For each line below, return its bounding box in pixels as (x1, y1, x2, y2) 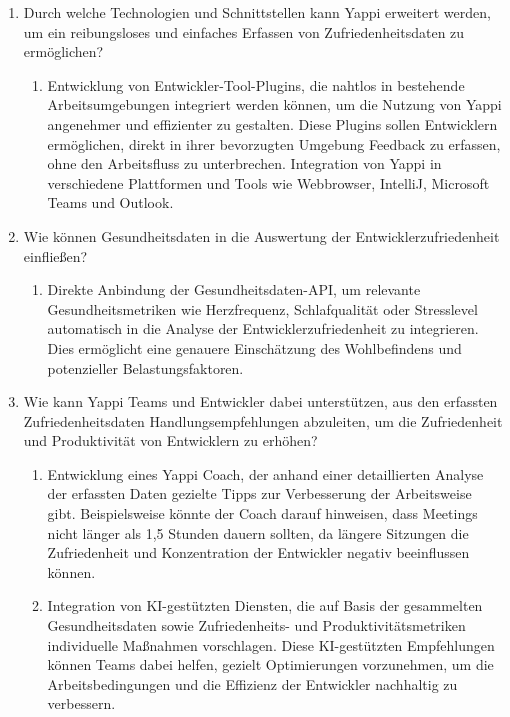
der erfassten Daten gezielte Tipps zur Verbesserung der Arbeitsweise (47, 483, 472, 504)
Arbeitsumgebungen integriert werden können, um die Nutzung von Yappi (47, 94, 502, 115)
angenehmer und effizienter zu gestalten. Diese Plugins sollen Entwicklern (47, 113, 498, 134)
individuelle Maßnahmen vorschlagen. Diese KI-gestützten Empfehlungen (47, 634, 495, 655)
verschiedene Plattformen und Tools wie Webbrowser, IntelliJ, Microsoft (47, 172, 490, 193)
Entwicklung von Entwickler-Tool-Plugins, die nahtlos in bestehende (47, 74, 465, 95)
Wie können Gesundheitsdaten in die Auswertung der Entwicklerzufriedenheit (23, 225, 500, 246)
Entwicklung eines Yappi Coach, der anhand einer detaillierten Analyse (47, 463, 484, 484)
